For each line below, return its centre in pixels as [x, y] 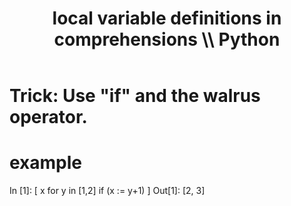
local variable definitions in [167, 18]
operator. [48, 117]
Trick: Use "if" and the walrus [135, 96]
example [46, 163]
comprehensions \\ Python [167, 39]
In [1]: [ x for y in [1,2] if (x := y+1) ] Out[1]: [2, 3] [107, 191]
